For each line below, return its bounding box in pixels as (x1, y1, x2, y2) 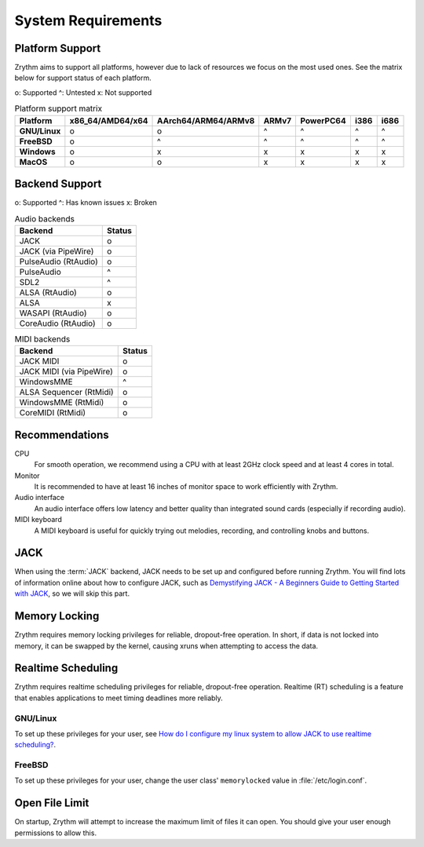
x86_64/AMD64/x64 (69, 115, 148, 126)
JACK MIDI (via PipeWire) (19, 366, 114, 377)
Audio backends (14, 213, 75, 224)
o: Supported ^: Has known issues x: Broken (14, 198, 157, 207)
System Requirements (14, 12, 163, 29)
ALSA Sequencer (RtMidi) (19, 387, 114, 398)
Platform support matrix (14, 103, 102, 114)
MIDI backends (14, 334, 71, 345)
